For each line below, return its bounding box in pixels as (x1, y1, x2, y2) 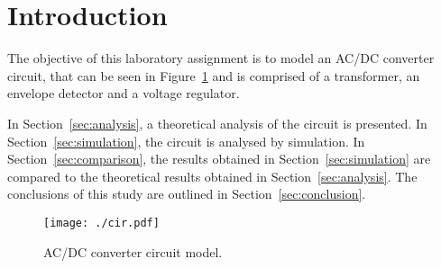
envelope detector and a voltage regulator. (7, 84, 240, 103)
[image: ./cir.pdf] (43, 216, 160, 229)
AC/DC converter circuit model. (43, 242, 223, 261)
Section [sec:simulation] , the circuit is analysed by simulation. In (7, 131, 365, 150)
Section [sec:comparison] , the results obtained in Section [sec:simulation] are (7, 149, 431, 168)
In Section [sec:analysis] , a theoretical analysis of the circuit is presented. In (7, 113, 427, 132)
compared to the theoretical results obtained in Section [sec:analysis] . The (7, 166, 418, 185)
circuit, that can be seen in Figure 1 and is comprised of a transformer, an (7, 66, 420, 85)
